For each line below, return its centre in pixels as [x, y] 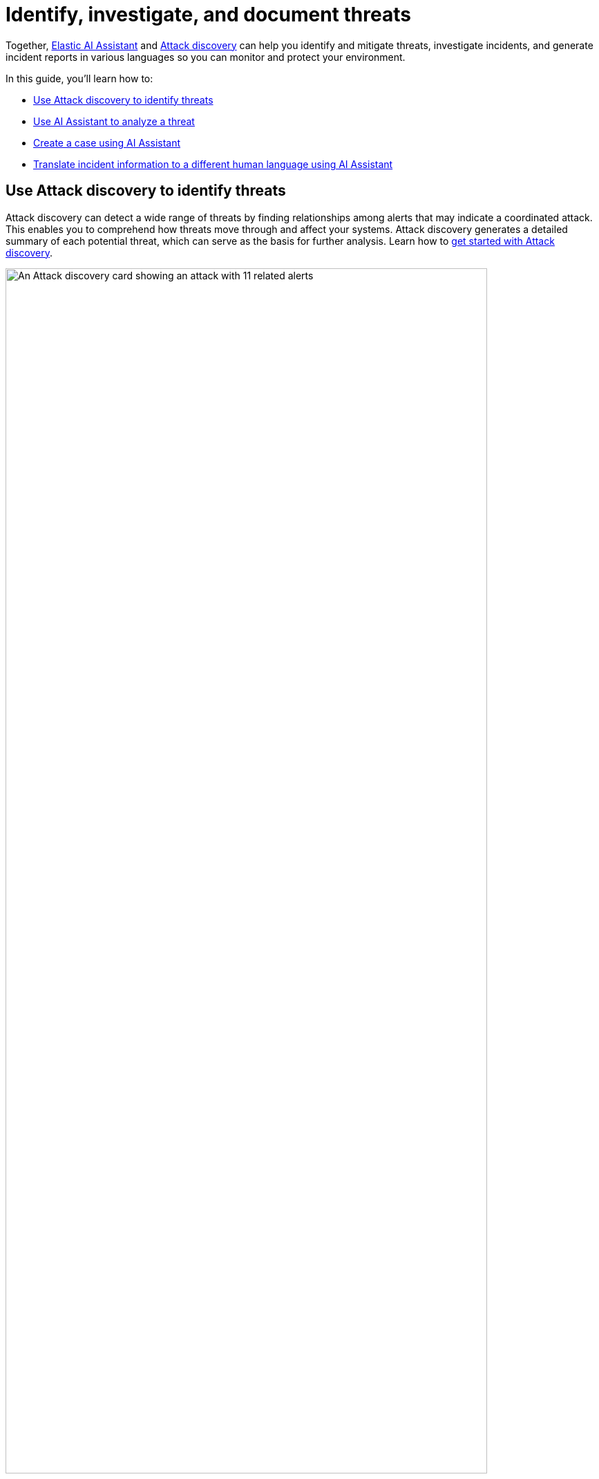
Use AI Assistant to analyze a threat [114, 121]
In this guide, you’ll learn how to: [79, 78]
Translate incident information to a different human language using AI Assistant [213, 164]
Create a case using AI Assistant [107, 142]
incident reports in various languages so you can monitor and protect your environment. [206, 57]
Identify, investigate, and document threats [208, 15]
